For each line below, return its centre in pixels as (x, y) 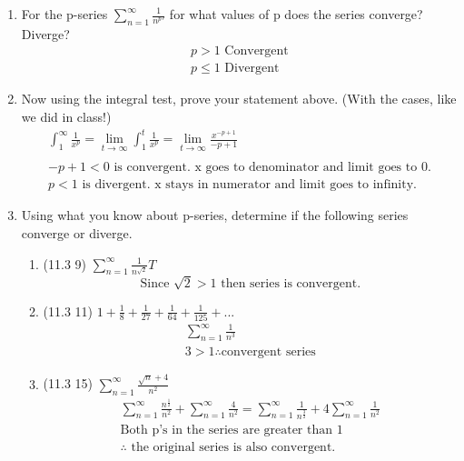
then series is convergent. (291, 283)
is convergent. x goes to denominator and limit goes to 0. (272, 168)
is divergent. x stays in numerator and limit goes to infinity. (249, 185)
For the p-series (64, 14)
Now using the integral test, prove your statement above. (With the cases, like (239, 99)
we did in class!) (66, 117)
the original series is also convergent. (233, 448)
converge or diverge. (77, 233)
